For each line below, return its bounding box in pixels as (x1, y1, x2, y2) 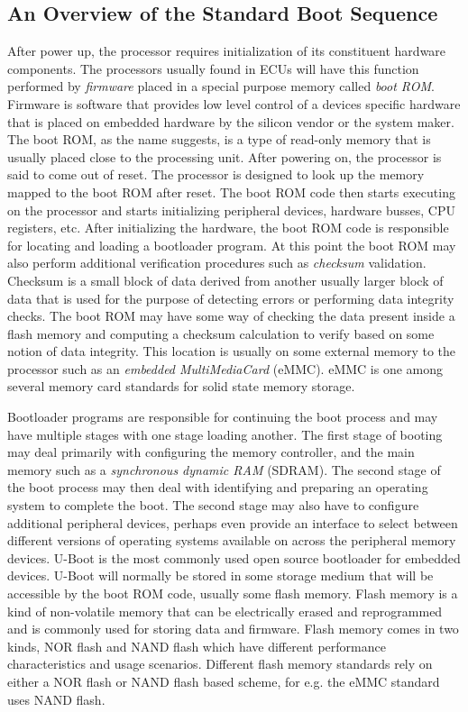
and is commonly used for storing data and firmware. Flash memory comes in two (7, 619, 459, 638)
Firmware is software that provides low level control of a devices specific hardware (7, 94, 461, 113)
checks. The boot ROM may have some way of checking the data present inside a (7, 306, 455, 325)
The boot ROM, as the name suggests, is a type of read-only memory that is (7, 130, 431, 149)
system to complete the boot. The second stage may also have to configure (7, 496, 419, 515)
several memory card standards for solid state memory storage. (7, 377, 355, 396)
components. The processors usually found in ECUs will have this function (7, 59, 419, 78)
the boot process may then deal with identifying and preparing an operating (7, 478, 428, 497)
